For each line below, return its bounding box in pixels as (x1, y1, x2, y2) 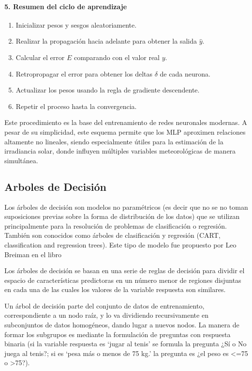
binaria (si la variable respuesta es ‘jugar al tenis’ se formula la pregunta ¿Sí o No (4, 339, 247, 349)
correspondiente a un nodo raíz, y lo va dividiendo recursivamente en (4, 310, 208, 320)
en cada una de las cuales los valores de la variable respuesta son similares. (4, 284, 226, 294)
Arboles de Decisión (4, 179, 106, 194)
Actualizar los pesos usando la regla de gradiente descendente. (15, 85, 200, 95)
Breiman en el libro (4, 249, 62, 259)
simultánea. (4, 155, 38, 165)
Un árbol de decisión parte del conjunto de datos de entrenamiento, (4, 300, 205, 310)
